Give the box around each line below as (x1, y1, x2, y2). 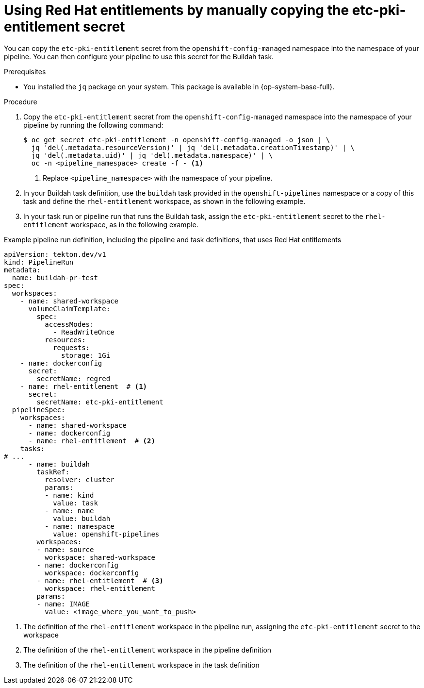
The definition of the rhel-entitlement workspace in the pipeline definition (23, 645, 272, 654)
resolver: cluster (45, 475, 114, 484)
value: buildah (53, 514, 111, 522)
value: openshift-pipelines (53, 530, 160, 538)
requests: (53, 343, 90, 352)
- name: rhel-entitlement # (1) (20, 382, 147, 390)
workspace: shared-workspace (45, 553, 155, 561)
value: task (53, 499, 98, 507)
